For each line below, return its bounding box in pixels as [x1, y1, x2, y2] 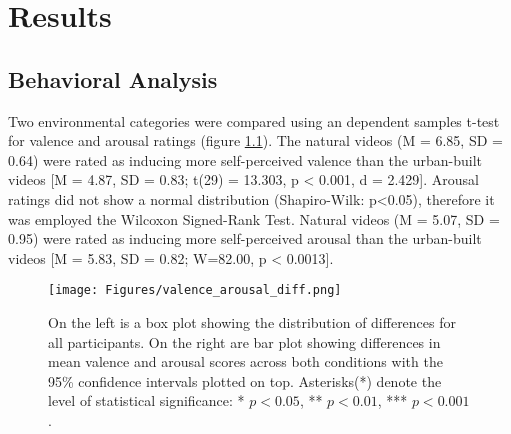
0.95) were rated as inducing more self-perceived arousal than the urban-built [8, 228, 482, 249]
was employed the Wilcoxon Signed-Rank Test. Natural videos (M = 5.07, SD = [8, 208, 500, 229]
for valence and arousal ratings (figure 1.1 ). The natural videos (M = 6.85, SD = [8, 130, 503, 151]
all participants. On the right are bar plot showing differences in [48, 331, 441, 352]
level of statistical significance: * [48, 390, 245, 411]
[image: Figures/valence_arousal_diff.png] [48, 283, 342, 298]
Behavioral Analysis [8, 63, 218, 94]
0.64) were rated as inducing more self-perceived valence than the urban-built [8, 149, 483, 170]
